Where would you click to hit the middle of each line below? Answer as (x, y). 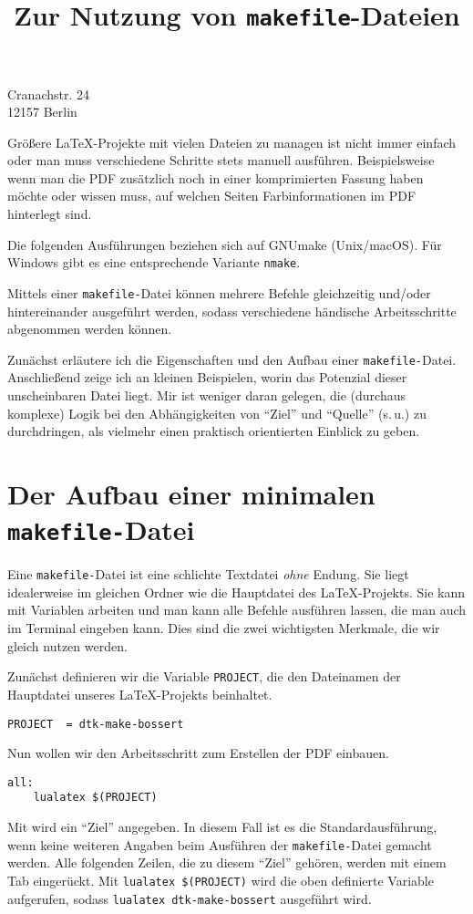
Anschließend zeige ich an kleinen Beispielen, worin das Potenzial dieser (207, 377)
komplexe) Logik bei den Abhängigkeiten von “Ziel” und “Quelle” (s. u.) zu (217, 413)
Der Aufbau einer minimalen (191, 493)
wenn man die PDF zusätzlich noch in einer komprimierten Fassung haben (216, 177)
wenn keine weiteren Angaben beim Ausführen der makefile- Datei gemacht (220, 844)
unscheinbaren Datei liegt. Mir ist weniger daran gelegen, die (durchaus (206, 395)
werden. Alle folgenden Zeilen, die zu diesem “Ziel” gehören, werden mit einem (227, 862)
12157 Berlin (42, 112)
